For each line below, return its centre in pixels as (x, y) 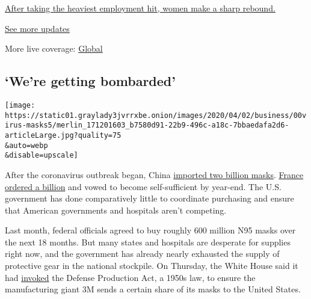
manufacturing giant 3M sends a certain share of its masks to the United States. (153, 289)
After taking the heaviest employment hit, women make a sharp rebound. (140, 8)
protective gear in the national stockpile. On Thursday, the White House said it (152, 266)
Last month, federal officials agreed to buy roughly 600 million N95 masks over (150, 230)
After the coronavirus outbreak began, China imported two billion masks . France (154, 174)
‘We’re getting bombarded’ (90, 81)
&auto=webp (26, 145)
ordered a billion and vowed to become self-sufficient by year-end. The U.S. (143, 186)
